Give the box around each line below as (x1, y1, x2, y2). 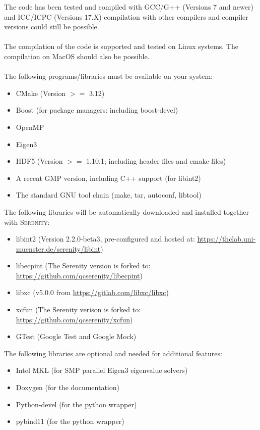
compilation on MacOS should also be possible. (4, 51, 150, 61)
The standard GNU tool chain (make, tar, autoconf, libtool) (16, 189, 202, 200)
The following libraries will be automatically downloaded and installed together (4, 206, 249, 217)
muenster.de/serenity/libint (16, 243, 101, 254)
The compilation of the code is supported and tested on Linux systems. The (4, 41, 239, 52)
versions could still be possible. (4, 21, 99, 32)
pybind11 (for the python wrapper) (16, 416, 124, 426)
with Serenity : (4, 216, 50, 227)
